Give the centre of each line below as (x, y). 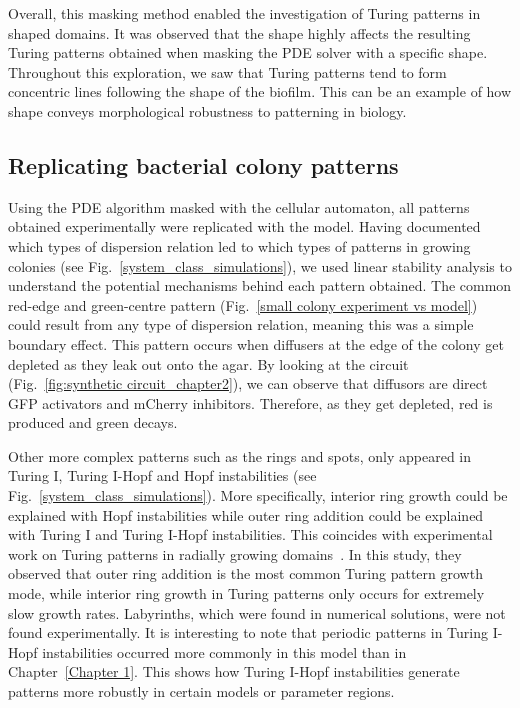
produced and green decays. (93, 422)
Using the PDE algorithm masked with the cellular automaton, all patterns (239, 206)
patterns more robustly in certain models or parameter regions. (201, 691)
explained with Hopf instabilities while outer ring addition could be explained (246, 514)
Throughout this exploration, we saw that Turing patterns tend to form (227, 71)
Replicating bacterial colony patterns (203, 164)
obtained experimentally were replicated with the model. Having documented (244, 226)
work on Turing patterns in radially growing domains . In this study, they (235, 553)
